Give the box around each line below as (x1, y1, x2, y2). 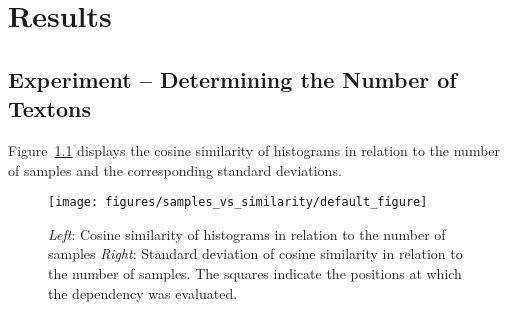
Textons (8, 93, 92, 124)
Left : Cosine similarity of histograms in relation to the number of (48, 223, 446, 244)
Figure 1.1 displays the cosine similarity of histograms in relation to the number (8, 139, 501, 160)
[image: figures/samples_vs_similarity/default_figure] (48, 195, 428, 210)
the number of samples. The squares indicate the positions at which (48, 263, 462, 283)
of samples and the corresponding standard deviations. (8, 159, 342, 180)
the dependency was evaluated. (48, 282, 238, 303)
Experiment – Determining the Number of (8, 63, 457, 94)
